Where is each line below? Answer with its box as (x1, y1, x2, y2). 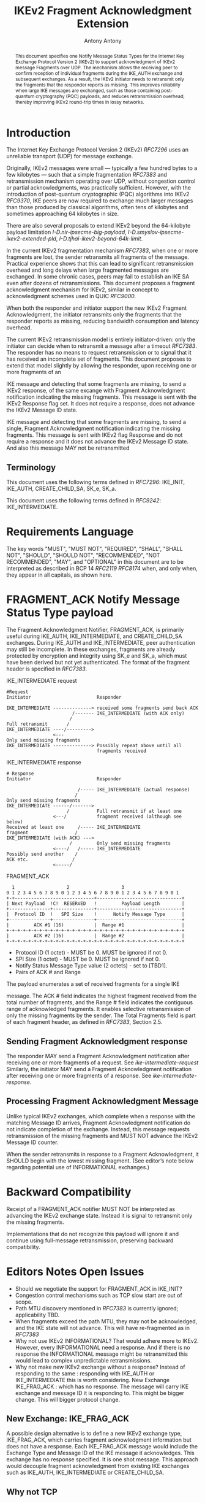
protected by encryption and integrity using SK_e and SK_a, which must (6, 652, 187, 659)
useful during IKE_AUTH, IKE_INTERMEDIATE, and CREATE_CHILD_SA (6, 632, 182, 640)
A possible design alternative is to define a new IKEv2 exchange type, (6, 1430, 182, 1437)
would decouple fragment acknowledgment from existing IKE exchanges (6, 1463, 190, 1470)
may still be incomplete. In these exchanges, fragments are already (6, 645, 176, 653)
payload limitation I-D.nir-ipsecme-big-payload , (6, 228, 127, 236)
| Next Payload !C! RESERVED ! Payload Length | (6, 901, 185, 907)
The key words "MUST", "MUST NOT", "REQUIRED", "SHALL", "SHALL (6, 545, 184, 553)
